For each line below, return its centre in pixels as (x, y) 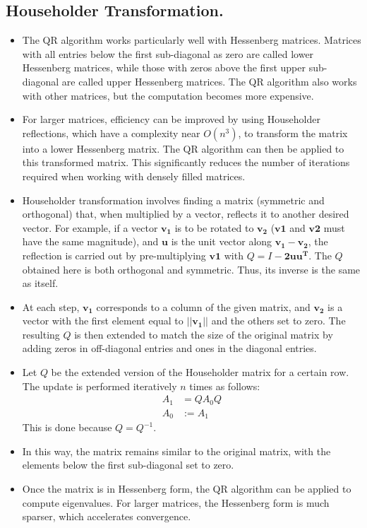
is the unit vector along (222, 241)
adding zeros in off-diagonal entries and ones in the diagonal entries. (169, 348)
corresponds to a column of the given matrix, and (203, 306)
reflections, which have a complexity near (111, 133)
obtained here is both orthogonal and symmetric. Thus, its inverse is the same (191, 269)
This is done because (67, 427)
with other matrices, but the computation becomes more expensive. (168, 95)
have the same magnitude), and (90, 241)
